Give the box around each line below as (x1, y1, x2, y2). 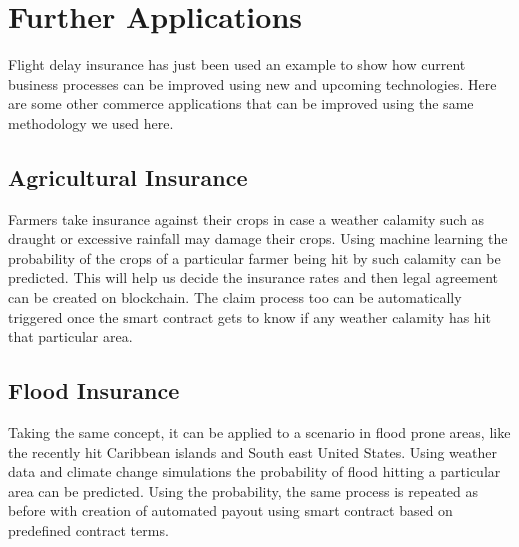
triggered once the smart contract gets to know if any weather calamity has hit (8, 306, 491, 327)
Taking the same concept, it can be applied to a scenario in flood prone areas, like (8, 422, 511, 443)
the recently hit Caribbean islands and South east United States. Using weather (8, 441, 497, 462)
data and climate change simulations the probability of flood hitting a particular (8, 461, 501, 482)
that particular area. (8, 326, 133, 347)
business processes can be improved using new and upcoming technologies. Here (8, 73, 497, 94)
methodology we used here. (8, 112, 174, 133)
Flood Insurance (8, 375, 180, 406)
